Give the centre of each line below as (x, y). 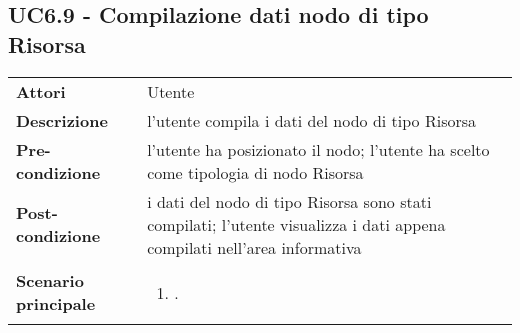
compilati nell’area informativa (254, 247)
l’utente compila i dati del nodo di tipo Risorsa (312, 120)
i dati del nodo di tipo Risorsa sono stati (289, 201)
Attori (41, 91)
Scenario (50, 281)
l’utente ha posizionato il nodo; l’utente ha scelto (318, 149)
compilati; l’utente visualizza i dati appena (296, 224)
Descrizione (62, 120)
